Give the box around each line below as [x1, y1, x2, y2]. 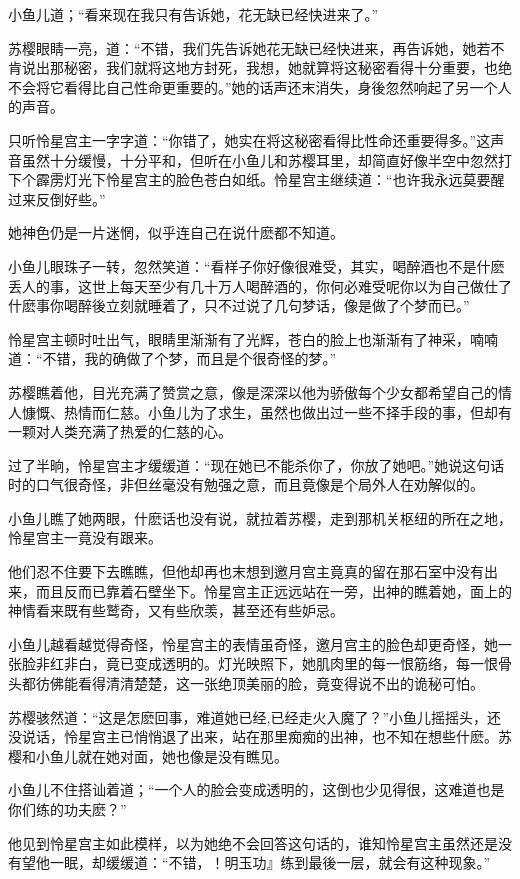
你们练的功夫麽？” [8, 799, 127, 819]
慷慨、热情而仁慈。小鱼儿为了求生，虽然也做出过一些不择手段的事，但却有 [21, 401, 512, 422]
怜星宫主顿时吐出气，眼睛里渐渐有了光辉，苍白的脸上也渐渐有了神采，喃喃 [8, 328, 498, 349]
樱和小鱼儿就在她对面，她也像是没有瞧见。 [8, 745, 288, 766]
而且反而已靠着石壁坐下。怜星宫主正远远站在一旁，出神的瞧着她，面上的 [35, 580, 512, 601]
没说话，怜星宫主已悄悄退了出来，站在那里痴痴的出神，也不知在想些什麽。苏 [8, 726, 512, 747]
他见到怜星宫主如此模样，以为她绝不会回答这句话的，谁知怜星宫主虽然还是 [8, 832, 498, 853]
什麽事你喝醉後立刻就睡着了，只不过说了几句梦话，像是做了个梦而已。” [8, 295, 470, 316]
